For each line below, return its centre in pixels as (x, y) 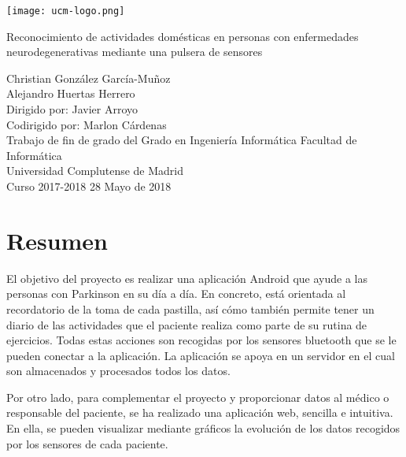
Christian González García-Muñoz (89, 78)
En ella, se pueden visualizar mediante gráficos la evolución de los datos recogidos (203, 428)
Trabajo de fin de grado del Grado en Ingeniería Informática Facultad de (182, 140)
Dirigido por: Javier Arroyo (72, 109)
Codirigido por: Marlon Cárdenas (87, 124)
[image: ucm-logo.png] (66, 11)
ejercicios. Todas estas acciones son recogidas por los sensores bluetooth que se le (201, 340)
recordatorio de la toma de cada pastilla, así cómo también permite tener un (190, 308)
